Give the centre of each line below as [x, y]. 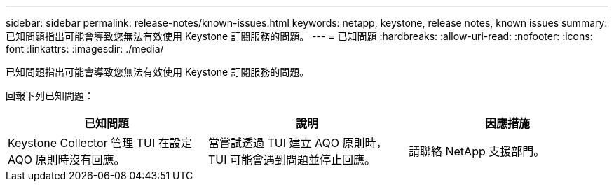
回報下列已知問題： [50, 96]
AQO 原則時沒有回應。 [67, 160]
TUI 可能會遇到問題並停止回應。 [292, 160]
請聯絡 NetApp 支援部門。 [477, 151]
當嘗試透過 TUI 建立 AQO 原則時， [298, 143]
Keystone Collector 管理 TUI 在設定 [100, 143]
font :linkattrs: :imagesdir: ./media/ [85, 49]
